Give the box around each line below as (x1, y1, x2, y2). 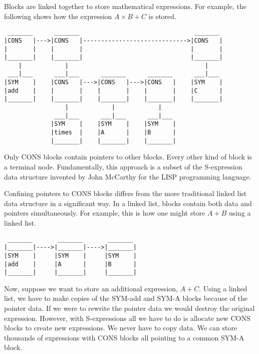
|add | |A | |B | (4, 260, 137, 268)
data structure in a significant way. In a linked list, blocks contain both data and (4, 198, 252, 208)
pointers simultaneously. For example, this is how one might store (4, 208, 205, 218)
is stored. (148, 11, 176, 21)
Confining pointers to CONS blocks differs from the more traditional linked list (4, 188, 247, 199)
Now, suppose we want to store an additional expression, (4, 283, 178, 293)
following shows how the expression (4, 11, 112, 21)
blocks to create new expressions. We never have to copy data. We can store (4, 322, 237, 333)
